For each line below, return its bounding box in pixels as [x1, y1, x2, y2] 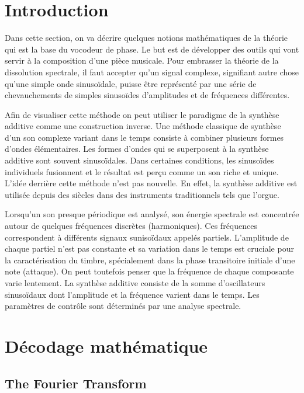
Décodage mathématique [5, 333, 208, 357]
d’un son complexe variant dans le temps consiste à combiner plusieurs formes [5, 131, 284, 143]
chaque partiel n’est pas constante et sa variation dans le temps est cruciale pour [5, 242, 294, 255]
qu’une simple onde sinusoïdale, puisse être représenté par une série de [5, 77, 257, 89]
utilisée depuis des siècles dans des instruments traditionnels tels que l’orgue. [5, 188, 279, 200]
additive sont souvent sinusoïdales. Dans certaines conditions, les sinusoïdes [5, 154, 274, 166]
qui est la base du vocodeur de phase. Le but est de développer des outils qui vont [5, 43, 299, 55]
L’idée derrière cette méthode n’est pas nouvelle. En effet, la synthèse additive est [5, 177, 298, 189]
